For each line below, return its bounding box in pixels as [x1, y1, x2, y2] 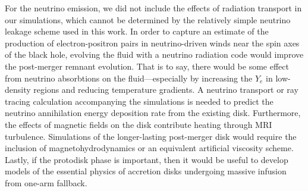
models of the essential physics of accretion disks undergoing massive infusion [5, 165, 287, 177]
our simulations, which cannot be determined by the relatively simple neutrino [5, 13, 291, 26]
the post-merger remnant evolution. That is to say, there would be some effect [5, 60, 289, 72]
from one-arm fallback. [5, 176, 87, 189]
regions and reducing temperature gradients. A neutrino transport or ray [33, 83, 298, 96]
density [5, 83, 31, 96]
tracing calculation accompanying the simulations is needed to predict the [5, 95, 274, 107]
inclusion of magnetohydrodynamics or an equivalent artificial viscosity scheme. [5, 142, 294, 154]
